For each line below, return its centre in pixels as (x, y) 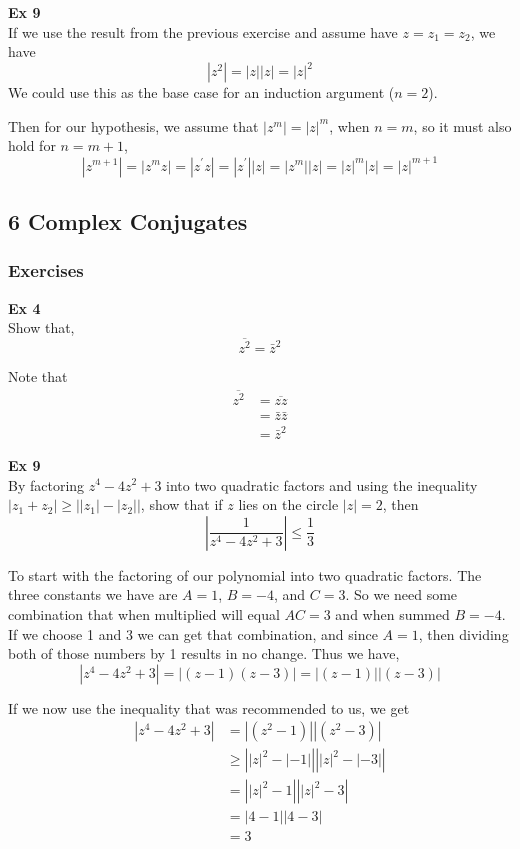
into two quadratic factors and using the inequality (322, 484)
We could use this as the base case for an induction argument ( (201, 92)
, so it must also (462, 125)
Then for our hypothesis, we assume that (133, 125)
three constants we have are (93, 594)
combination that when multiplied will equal (144, 613)
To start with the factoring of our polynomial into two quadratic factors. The (245, 574)
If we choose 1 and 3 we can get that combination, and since (193, 633)
